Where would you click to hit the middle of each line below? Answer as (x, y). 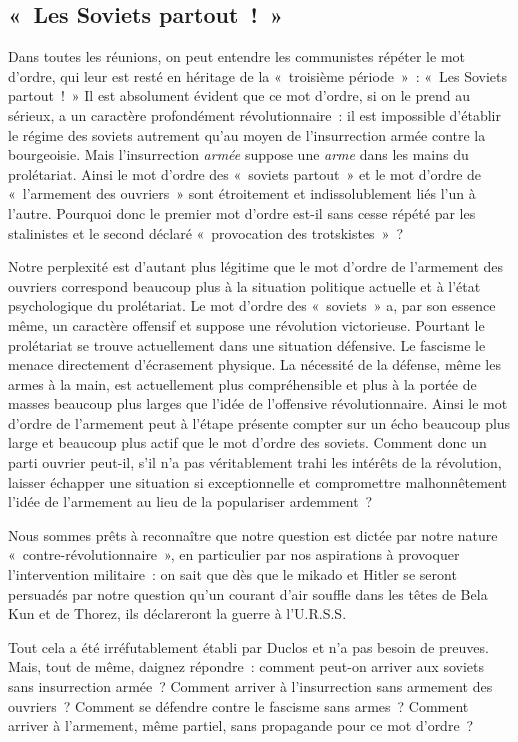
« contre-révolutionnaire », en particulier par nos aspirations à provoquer (234, 554)
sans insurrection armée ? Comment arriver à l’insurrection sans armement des (250, 686)
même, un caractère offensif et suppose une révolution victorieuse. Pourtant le (246, 324)
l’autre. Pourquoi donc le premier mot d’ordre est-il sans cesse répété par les (242, 212)
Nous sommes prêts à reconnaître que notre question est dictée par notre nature (253, 534)
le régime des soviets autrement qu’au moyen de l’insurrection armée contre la (247, 134)
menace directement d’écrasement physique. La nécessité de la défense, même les (254, 364)
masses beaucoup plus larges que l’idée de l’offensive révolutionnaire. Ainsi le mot (258, 403)
